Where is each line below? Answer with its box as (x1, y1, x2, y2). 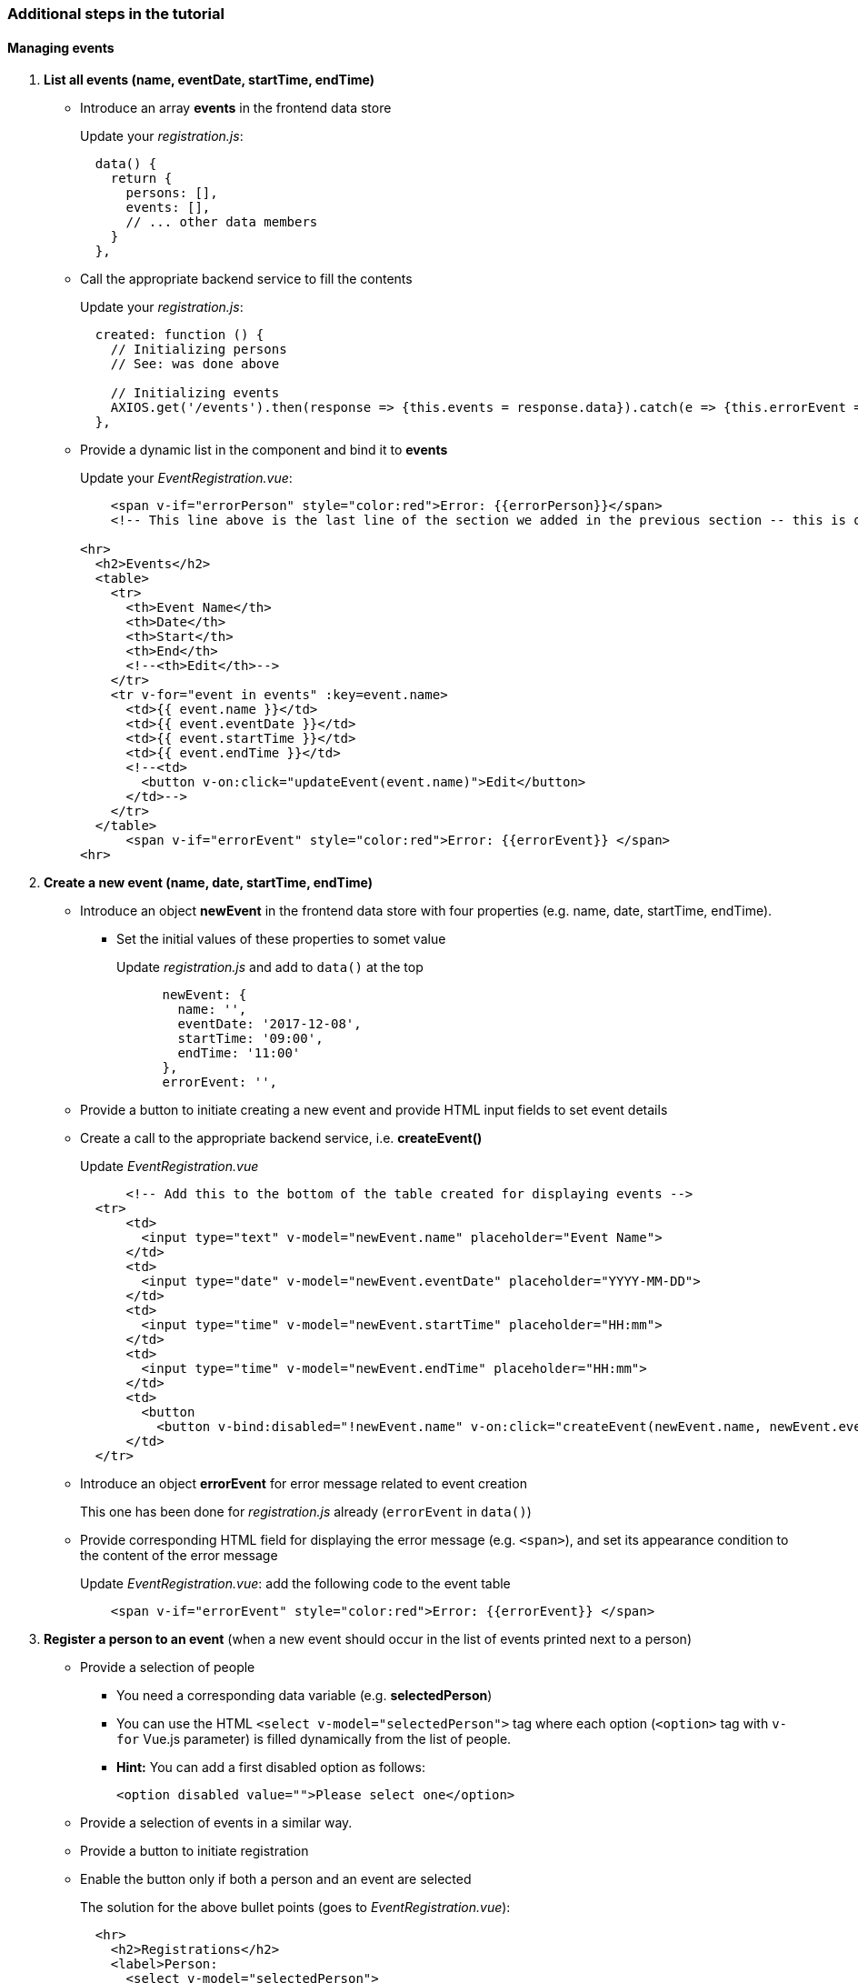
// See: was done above (110, 356, 280, 372)
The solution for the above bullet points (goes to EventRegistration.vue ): (80, 1899, 511, 1916)
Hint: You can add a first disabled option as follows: (116, 1759, 426, 1776)
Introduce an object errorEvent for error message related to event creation (80, 1476, 527, 1492)
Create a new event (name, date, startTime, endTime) (44, 875, 373, 891)
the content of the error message (80, 1547, 278, 1564)
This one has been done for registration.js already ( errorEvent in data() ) (80, 1504, 532, 1520)
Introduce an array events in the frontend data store (80, 100, 392, 116)
